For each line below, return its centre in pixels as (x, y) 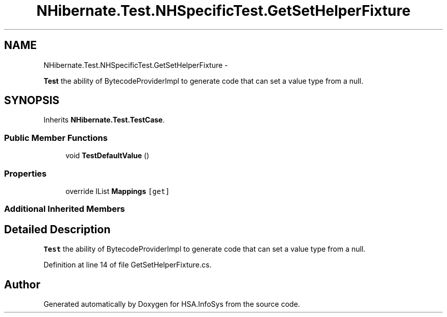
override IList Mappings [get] (118, 191)
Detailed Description (57, 229)
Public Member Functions (56, 138)
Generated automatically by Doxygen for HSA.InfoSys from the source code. (172, 304)
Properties (26, 173)
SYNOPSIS (32, 101)
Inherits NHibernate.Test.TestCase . (104, 120)
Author (22, 284)
